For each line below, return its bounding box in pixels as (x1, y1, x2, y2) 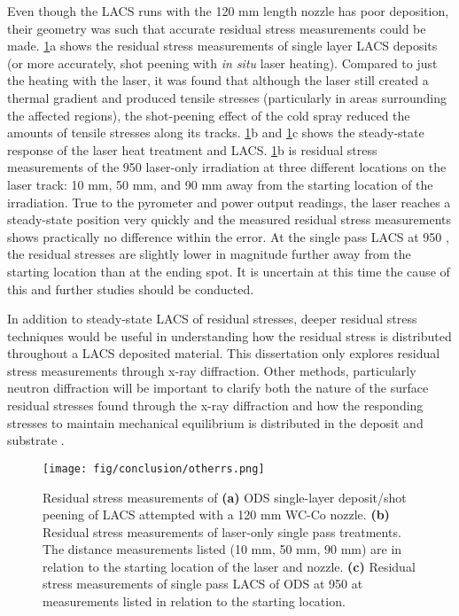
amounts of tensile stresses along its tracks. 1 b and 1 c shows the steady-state (7, 123, 424, 142)
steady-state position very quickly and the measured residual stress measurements (7, 210, 452, 229)
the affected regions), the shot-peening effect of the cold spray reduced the (7, 105, 410, 124)
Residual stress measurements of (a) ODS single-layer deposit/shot (43, 487, 407, 506)
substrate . (7, 431, 65, 449)
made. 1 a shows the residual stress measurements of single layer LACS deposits (7, 36, 438, 55)
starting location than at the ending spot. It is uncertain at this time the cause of (7, 261, 450, 280)
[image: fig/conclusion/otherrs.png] (43, 462, 265, 475)
